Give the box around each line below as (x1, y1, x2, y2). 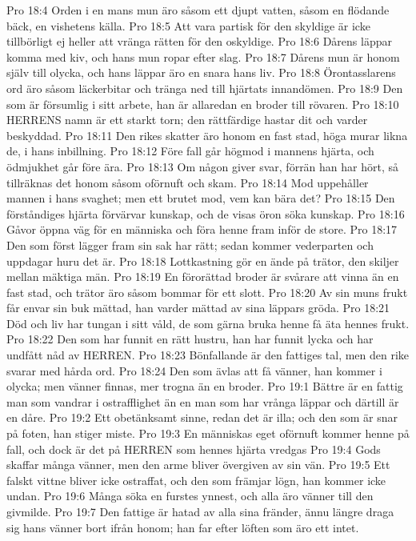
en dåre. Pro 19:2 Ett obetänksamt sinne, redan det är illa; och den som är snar (6, 409, 398, 426)
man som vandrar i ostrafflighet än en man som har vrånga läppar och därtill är (6, 393, 399, 410)
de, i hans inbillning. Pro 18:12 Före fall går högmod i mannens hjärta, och (6, 142, 374, 159)
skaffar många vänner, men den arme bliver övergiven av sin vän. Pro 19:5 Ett (6, 456, 390, 473)
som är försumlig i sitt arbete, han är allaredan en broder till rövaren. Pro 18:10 (6, 95, 399, 112)
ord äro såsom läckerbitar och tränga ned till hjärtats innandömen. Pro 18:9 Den (6, 79, 403, 96)
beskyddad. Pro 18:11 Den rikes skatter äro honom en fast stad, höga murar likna (6, 126, 408, 143)
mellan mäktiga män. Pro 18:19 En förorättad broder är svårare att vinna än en (6, 268, 399, 285)
